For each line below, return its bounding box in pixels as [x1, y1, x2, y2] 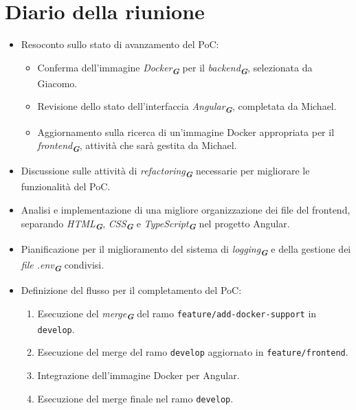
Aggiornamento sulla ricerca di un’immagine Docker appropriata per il [37, 124, 335, 139]
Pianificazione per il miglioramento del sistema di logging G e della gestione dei [21, 241, 351, 258]
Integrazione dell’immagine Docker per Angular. [37, 368, 240, 382]
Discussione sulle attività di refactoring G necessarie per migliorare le [21, 163, 310, 181]
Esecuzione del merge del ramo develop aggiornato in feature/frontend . [37, 345, 348, 359]
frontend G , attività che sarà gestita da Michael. [37, 138, 237, 155]
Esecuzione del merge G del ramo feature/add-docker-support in [37, 306, 317, 323]
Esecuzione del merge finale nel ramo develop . [37, 391, 234, 405]
